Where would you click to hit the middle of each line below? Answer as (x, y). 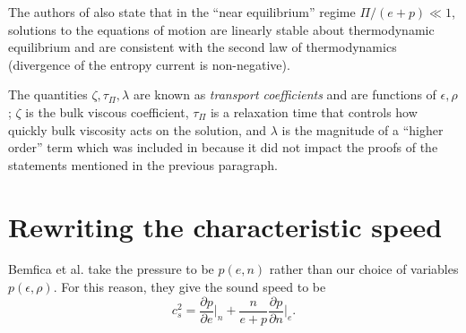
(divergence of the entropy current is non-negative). (149, 64)
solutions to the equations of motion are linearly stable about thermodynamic (221, 29)
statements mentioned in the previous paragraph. (143, 164)
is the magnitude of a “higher (362, 129)
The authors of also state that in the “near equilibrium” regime (182, 12)
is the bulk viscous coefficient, (107, 111)
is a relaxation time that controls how (314, 111)
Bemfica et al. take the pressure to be (111, 269)
